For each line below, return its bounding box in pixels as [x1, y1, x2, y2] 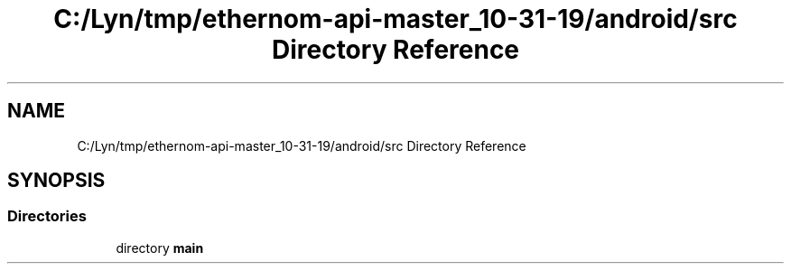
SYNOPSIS [7, 169, 106, 192]
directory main [116, 239, 204, 256]
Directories [7, 207, 87, 226]
